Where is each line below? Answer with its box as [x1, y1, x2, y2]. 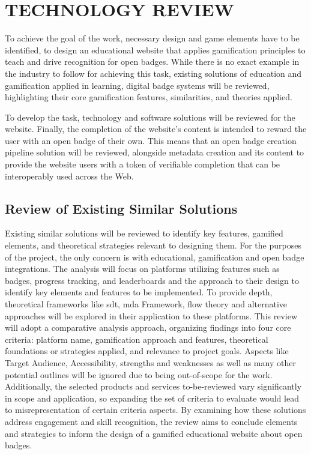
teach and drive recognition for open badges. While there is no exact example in [5, 55, 300, 68]
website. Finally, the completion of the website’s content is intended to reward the [5, 122, 307, 135]
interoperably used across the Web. [5, 169, 134, 182]
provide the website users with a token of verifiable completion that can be [5, 158, 280, 170]
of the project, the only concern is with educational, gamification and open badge [5, 250, 304, 263]
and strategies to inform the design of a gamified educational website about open [5, 427, 303, 439]
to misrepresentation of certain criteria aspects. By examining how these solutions [5, 403, 306, 416]
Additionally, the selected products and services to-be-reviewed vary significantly [5, 380, 302, 393]
